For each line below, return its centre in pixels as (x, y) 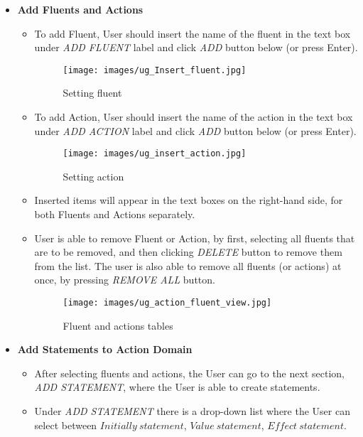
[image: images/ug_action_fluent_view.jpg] (167, 303)
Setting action (93, 176)
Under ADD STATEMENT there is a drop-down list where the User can (192, 411)
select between (66, 425)
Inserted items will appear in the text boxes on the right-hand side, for (189, 200)
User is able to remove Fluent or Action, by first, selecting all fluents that (195, 238)
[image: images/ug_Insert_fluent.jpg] (155, 70)
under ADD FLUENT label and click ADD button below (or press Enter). (196, 47)
